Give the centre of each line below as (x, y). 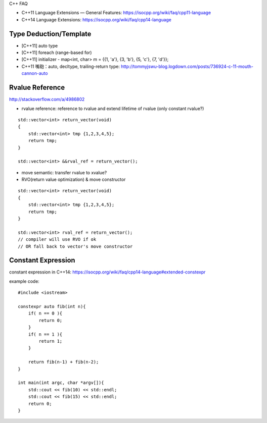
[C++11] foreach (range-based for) (57, 53)
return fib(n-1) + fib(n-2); (63, 362)
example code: (24, 281)
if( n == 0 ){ (45, 314)
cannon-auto (35, 73)
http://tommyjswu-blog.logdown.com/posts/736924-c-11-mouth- (187, 66)
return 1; (51, 341)
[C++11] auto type (40, 46)
